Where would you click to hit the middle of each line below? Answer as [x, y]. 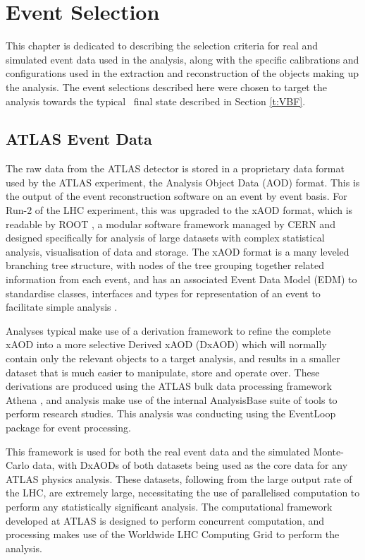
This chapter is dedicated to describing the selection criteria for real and [162, 46]
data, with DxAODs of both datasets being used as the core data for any [190, 465]
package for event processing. [68, 427]
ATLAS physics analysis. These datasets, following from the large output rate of [179, 478]
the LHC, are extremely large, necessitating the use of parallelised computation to [183, 493]
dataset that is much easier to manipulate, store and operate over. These [163, 372]
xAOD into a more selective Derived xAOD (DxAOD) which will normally [166, 344]
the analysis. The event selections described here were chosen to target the [166, 87]
